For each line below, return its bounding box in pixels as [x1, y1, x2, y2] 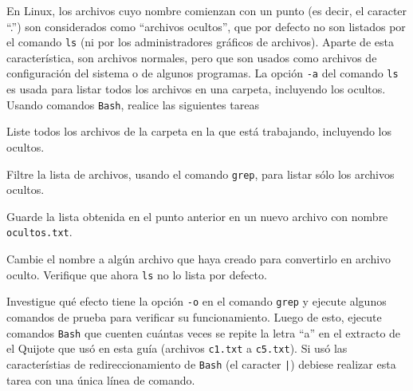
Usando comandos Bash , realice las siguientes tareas [6, 96, 259, 113]
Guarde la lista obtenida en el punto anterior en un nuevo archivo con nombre [6, 207, 388, 224]
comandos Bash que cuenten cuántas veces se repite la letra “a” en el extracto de [6, 324, 401, 341]
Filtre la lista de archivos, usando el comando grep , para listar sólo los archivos [6, 165, 395, 182]
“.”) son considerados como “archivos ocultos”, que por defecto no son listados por [6, 18, 406, 34]
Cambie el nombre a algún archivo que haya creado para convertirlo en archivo [6, 251, 391, 267]
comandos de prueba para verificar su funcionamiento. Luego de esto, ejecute [6, 308, 382, 325]
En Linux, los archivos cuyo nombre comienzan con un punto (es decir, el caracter [6, 2, 407, 18]
